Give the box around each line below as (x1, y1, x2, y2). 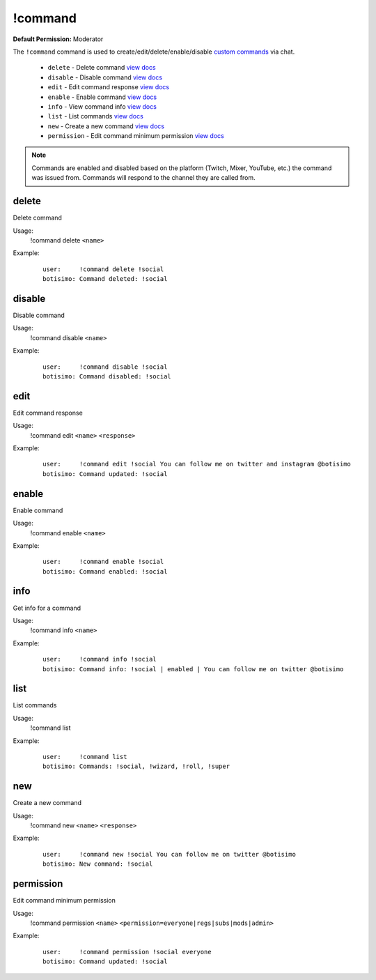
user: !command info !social (42, 655, 157, 664)
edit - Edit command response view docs (47, 83, 170, 91)
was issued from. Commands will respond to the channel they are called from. (31, 174, 256, 182)
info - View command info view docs (47, 102, 157, 111)
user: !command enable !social (42, 558, 164, 566)
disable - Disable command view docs (47, 73, 163, 82)
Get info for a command (13, 604, 81, 612)
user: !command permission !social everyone (42, 948, 212, 956)
